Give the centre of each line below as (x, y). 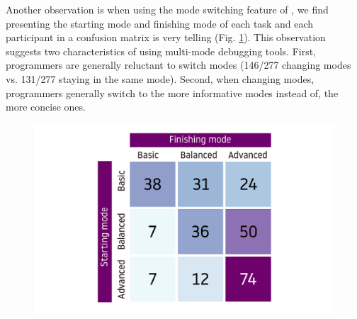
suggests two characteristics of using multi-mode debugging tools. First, (161, 51)
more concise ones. (46, 107)
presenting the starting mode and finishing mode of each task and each (159, 23)
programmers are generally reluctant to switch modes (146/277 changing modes (178, 65)
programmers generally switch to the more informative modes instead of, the (172, 93)
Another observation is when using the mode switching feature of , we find (167, 9)
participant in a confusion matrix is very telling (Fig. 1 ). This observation (166, 37)
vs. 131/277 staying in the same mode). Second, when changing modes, (160, 78)
